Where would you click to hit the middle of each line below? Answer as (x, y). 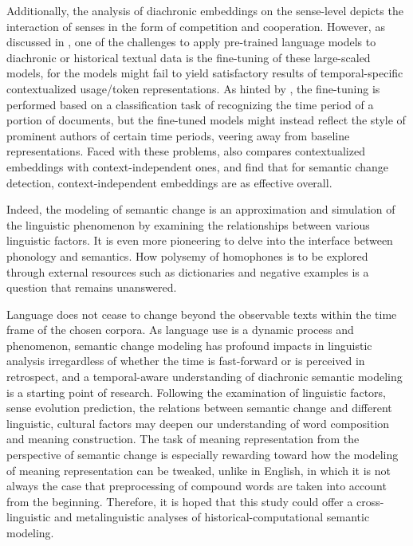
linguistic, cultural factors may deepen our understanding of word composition (198, 423)
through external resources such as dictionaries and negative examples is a (188, 271)
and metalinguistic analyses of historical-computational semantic (212, 517)
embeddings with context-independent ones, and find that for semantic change (198, 166)
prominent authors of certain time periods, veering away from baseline (178, 135)
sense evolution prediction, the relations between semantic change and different (199, 408)
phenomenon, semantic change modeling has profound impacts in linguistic (189, 345)
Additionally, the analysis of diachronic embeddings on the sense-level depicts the (205, 10)
